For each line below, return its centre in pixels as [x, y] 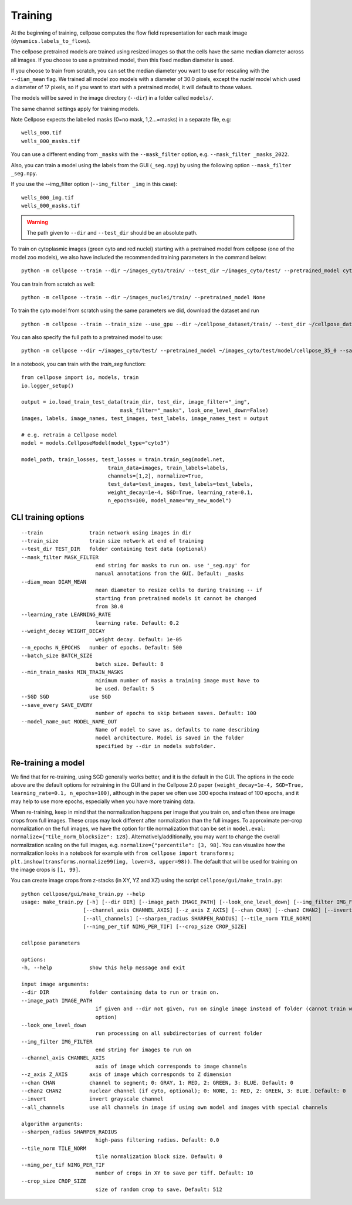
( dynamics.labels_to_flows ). [51, 40]
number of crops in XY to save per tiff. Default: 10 [174, 1173]
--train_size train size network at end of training [113, 541]
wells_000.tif [41, 133]
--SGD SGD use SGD [66, 697]
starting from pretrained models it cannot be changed [176, 598]
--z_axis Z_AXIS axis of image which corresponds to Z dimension [126, 1074]
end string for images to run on [143, 1050]
